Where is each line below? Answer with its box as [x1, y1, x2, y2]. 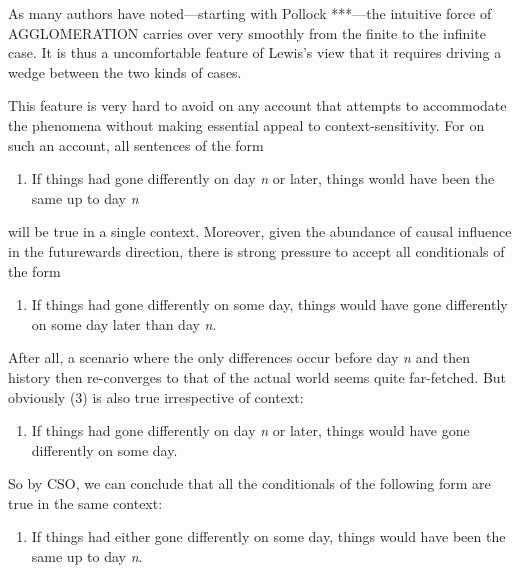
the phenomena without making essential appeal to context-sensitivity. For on [8, 114, 485, 135]
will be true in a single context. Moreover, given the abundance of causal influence [8, 221, 512, 242]
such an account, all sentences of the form [8, 134, 264, 155]
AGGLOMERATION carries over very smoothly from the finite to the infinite [8, 22, 486, 43]
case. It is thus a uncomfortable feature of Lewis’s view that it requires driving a [8, 42, 502, 63]
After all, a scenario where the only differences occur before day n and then [8, 347, 471, 368]
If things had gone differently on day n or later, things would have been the [31, 168, 495, 189]
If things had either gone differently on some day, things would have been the [31, 526, 506, 547]
